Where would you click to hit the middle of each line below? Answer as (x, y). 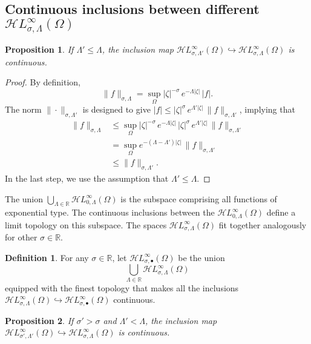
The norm (23, 109)
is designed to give (116, 109)
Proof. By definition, (43, 82)
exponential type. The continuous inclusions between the (110, 212)
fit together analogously (263, 224)
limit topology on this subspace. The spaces (86, 224)
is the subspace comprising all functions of (199, 198)
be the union (201, 257)
